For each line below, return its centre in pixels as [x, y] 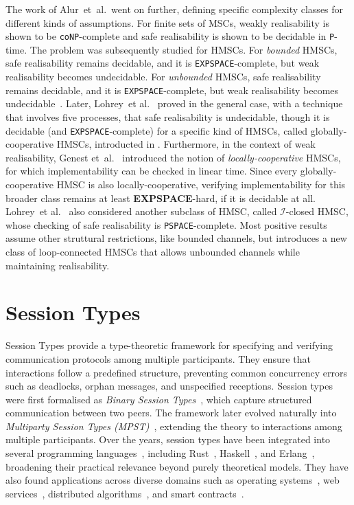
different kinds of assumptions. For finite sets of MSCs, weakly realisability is [167, 22]
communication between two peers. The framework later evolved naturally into [171, 413]
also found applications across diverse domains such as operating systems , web [173, 480]
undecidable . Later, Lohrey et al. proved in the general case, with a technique [174, 103]
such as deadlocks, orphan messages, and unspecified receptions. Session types [169, 386]
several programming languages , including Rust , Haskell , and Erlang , [160, 453]
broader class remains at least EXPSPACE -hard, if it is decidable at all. [161, 198]
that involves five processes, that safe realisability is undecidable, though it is [168, 116]
